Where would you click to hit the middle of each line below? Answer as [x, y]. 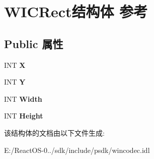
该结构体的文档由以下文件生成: [54, 132]
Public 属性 [34, 43]
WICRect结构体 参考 [76, 11]
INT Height [24, 116]
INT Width [23, 98]
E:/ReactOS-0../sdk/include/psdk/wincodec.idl [77, 150]
